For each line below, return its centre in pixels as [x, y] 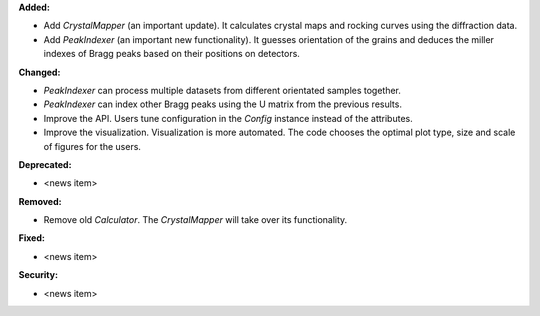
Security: [38, 275]
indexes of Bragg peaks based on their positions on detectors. [171, 54]
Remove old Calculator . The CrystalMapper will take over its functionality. [195, 220]
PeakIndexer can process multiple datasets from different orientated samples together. [222, 90]
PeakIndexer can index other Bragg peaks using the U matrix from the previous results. [222, 104]
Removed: [40, 201]
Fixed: [31, 238]
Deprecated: [45, 164]
